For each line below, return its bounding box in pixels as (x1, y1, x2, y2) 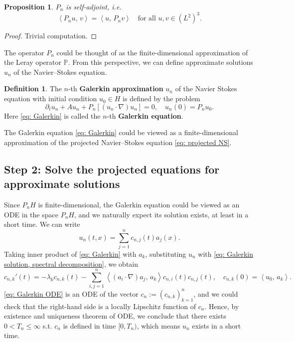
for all (138, 15, 156, 22)
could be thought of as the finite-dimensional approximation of (56, 47, 248, 57)
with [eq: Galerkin (198, 248, 253, 259)
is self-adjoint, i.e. (66, 1, 122, 11)
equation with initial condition (4, 93, 97, 104)
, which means (137, 320, 180, 331)
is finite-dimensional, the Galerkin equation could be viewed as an (38, 199, 240, 210)
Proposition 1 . (4, 1, 53, 11)
